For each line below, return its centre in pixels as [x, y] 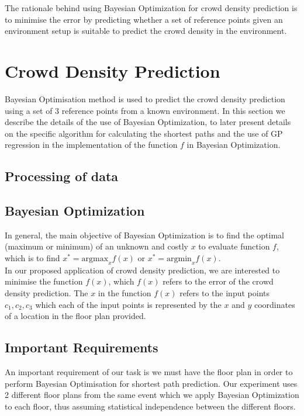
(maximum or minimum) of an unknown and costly [96, 246]
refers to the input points [225, 293]
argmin [179, 259]
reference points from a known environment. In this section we [173, 110]
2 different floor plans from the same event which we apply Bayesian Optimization [152, 395]
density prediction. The [46, 293]
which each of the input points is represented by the [128, 304]
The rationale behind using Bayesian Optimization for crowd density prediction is [151, 8]
